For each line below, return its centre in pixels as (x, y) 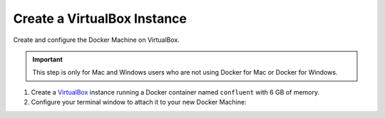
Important (48, 59)
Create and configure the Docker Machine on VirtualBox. (96, 40)
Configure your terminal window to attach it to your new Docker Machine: (139, 102)
